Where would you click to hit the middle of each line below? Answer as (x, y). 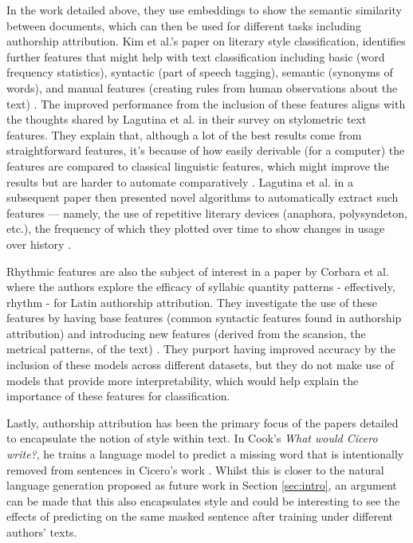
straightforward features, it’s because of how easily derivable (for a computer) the (206, 150)
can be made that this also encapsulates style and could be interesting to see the (203, 500)
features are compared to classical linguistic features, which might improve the (198, 165)
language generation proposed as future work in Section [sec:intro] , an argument (202, 485)
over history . (39, 244)
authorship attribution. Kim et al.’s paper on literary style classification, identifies (206, 41)
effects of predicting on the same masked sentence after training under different (200, 516)
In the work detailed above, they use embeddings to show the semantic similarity (204, 10)
